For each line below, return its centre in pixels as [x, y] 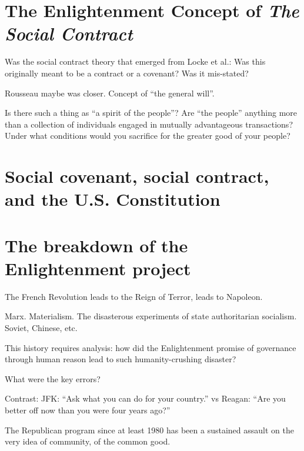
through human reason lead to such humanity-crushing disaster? [121, 359]
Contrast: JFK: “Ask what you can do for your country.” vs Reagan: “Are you [145, 398]
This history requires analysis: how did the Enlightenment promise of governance [151, 347]
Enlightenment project [98, 268]
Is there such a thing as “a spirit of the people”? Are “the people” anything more [151, 113]
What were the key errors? [53, 378]
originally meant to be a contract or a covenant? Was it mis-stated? [127, 73]
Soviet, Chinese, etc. [41, 327]
